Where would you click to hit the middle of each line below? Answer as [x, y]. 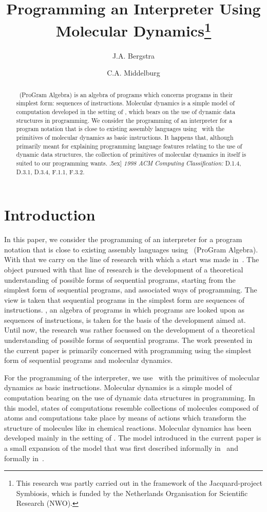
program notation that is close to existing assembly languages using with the [120, 129]
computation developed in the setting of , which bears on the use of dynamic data [126, 111]
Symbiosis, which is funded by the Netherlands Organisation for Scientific [132, 493]
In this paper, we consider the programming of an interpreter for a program [123, 239]
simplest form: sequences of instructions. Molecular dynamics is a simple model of [125, 103]
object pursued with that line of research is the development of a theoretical [124, 269]
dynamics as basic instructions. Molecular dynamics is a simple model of [118, 387]
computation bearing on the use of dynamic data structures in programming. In [130, 398]
